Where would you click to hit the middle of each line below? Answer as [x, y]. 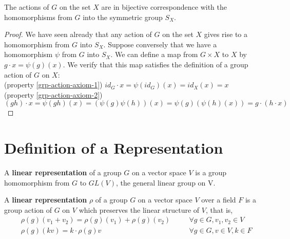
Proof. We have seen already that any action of [78, 34]
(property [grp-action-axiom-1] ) [53, 85]
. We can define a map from [154, 54]
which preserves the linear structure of [139, 209]
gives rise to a [226, 34]
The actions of [27, 7]
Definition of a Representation [114, 148]
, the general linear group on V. [166, 182]
